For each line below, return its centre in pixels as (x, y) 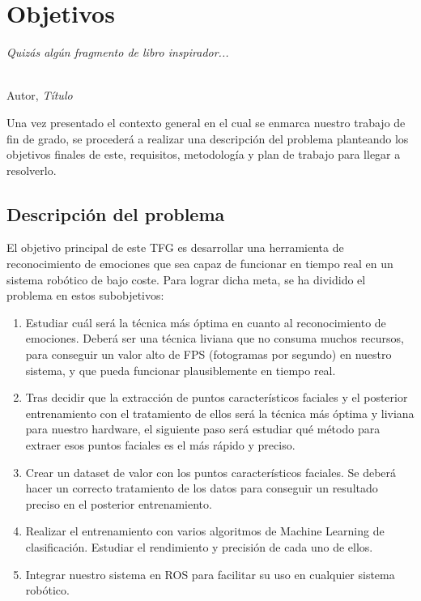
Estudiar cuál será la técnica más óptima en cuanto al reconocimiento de (206, 322)
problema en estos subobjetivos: (85, 295)
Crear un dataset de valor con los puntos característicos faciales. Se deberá (211, 472)
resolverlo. (32, 170)
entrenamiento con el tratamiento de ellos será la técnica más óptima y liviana (220, 413)
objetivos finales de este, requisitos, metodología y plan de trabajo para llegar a (204, 154)
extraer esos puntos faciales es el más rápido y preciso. (160, 445)
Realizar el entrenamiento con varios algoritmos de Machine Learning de (205, 531)
